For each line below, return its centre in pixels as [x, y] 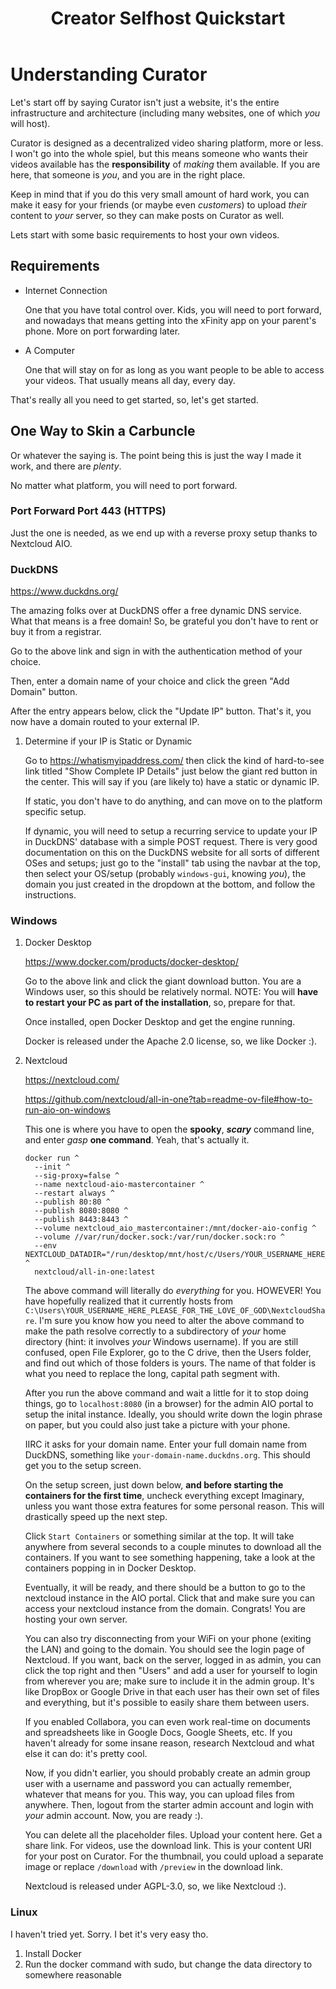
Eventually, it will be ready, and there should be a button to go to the [165, 1588]
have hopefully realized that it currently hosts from [129, 1301]
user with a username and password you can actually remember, [158, 1784]
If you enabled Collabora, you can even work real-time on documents [167, 1722]
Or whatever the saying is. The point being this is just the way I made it [156, 455]
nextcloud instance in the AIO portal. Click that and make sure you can [170, 1598]
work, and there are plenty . [66, 466]
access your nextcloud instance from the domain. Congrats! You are [165, 1609]
